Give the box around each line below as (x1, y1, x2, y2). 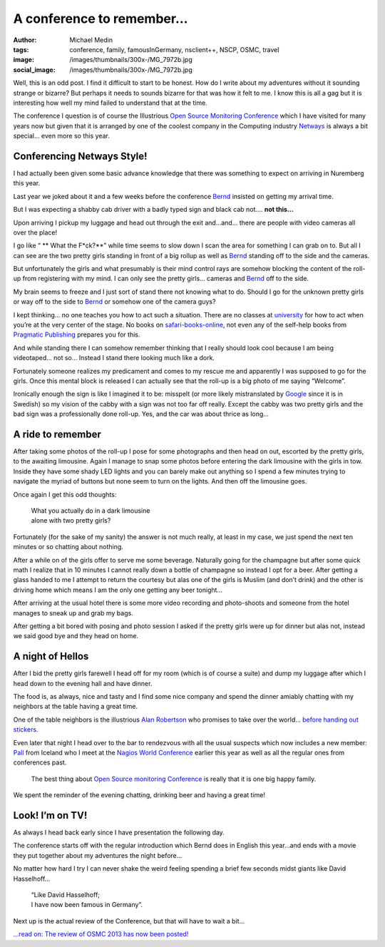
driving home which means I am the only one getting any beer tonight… (13, 585, 223, 594)
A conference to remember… (13, 11, 188, 26)
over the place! (13, 228, 58, 237)
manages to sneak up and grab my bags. (13, 608, 133, 617)
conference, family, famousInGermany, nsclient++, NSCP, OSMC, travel (69, 45, 279, 53)
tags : (13, 45, 29, 53)
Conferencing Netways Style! (13, 150, 148, 162)
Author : (13, 36, 37, 44)
